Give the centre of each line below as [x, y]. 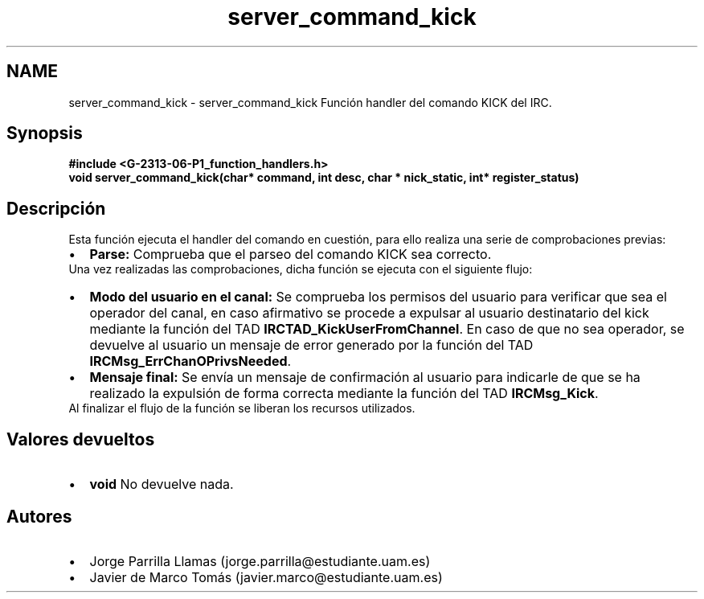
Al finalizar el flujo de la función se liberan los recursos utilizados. [242, 408]
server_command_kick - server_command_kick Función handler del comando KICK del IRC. [310, 102]
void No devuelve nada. [162, 484]
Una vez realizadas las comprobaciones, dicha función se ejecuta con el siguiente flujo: [301, 269]
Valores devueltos [81, 439]
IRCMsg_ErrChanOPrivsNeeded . [190, 361]
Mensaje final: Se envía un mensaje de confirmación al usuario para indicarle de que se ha [365, 377]
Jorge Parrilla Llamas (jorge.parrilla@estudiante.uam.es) [260, 561]
